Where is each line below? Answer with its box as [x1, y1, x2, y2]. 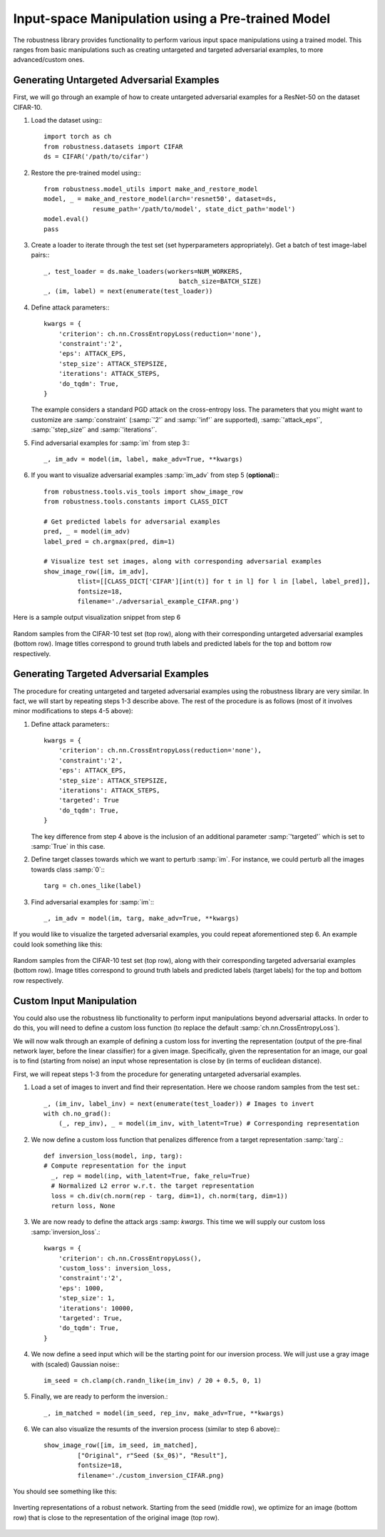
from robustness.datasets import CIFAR [43, 143, 183, 150]
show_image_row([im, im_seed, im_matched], [43, 1441, 198, 1449]
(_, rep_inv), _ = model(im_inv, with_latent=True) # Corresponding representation [58, 1120, 360, 1128]
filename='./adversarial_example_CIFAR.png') [77, 598, 240, 606]
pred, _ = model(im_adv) [43, 528, 130, 536]
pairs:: [31, 250, 50, 260]
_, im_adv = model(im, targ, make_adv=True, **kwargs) [43, 914, 240, 922]
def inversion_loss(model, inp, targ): [43, 1152, 183, 1160]
